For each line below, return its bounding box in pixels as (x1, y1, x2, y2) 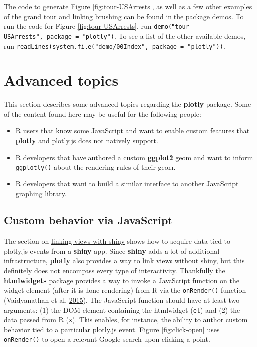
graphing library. (15, 188, 67, 198)
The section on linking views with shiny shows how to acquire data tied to (4, 236, 231, 246)
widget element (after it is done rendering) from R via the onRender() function (4, 285, 246, 295)
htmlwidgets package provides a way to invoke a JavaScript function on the (4, 275, 240, 285)
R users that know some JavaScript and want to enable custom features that (15, 125, 250, 136)
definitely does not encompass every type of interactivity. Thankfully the (4, 265, 225, 276)
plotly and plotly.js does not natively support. (15, 135, 158, 146)
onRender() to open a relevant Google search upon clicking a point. (4, 334, 210, 344)
